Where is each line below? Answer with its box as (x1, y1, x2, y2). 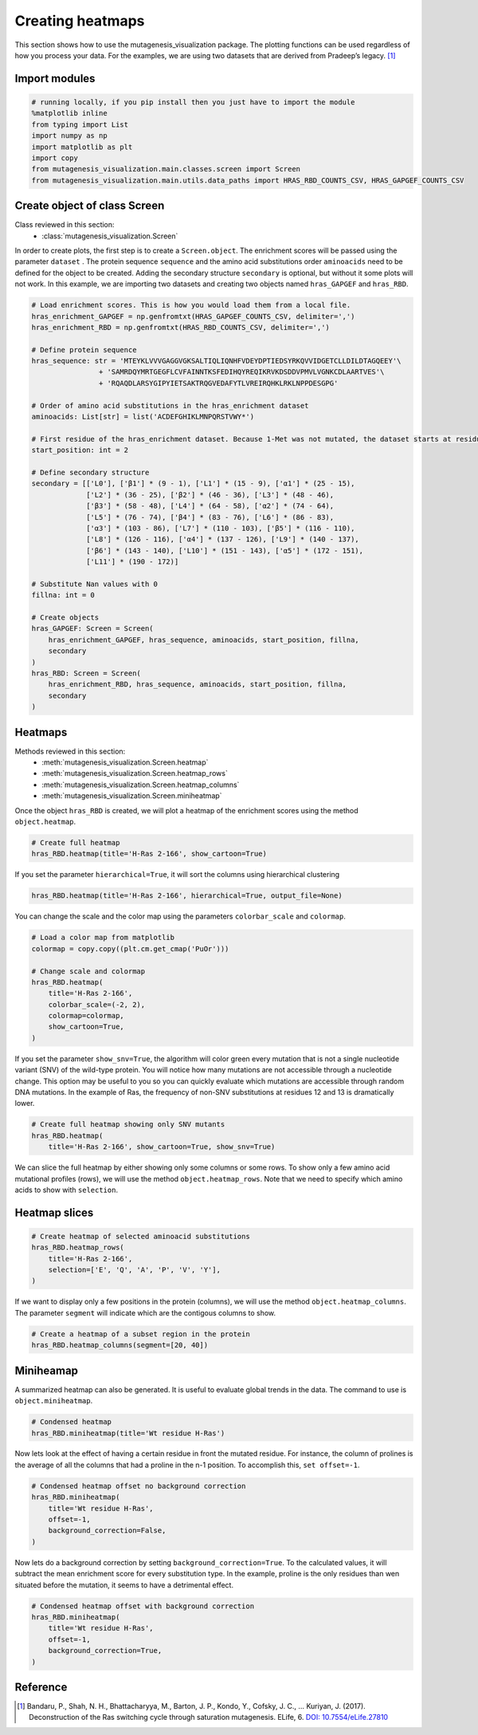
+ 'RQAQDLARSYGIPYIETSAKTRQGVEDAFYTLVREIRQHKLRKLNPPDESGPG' (98, 379, 339, 388)
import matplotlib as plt (31, 142, 133, 151)
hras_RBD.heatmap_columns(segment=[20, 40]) (31, 1340, 209, 1350)
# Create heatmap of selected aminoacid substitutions (31, 1232, 250, 1241)
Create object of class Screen (14, 199, 165, 213)
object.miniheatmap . (14, 1396, 93, 1406)
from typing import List (31, 120, 129, 129)
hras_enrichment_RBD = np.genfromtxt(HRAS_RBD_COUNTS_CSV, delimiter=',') (31, 323, 331, 332)
